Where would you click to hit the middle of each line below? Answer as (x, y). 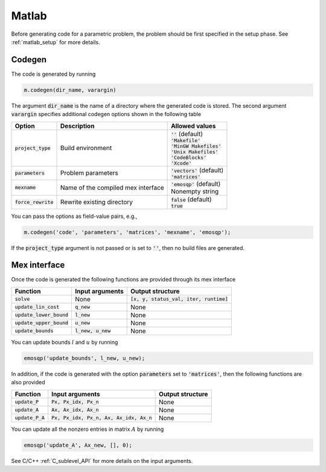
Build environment (86, 148)
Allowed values (193, 126)
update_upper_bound (42, 323)
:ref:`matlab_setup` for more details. (56, 42)
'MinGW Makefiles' (196, 146)
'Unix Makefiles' (195, 152)
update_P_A (30, 418)
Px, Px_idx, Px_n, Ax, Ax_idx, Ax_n (102, 418)
